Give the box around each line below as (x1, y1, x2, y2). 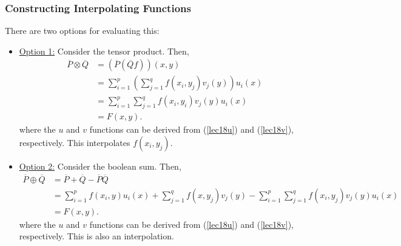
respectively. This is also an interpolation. (19, 230, 174, 242)
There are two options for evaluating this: (5, 24, 160, 37)
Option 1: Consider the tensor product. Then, (19, 44, 189, 57)
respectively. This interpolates (19, 136, 130, 148)
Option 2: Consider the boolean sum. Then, (19, 159, 181, 172)
